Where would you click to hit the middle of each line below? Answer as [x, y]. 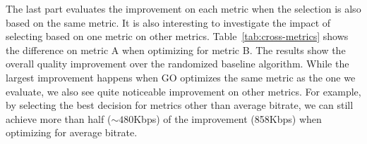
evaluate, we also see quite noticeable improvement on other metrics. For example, [183, 91]
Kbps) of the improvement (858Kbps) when [228, 118]
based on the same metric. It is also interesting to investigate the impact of [168, 22]
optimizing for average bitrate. [72, 132]
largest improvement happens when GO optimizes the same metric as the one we [181, 77]
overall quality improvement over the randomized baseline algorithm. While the [178, 64]
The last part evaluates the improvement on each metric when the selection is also [183, 8]
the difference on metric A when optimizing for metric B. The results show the [176, 50]
